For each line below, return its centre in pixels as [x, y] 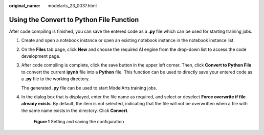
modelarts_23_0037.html [72, 6]
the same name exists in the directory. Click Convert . [75, 111]
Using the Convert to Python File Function [74, 20]
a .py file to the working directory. [55, 79]
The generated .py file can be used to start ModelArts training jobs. [89, 88]
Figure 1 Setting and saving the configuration [79, 122]
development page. [41, 56]
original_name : [25, 6]
